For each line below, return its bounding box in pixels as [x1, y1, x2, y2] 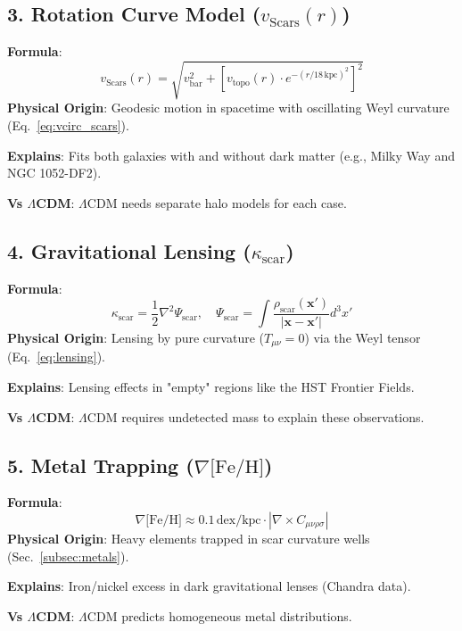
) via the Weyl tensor [304, 328, 421, 346]
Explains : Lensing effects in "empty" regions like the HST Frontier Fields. [7, 377, 415, 395]
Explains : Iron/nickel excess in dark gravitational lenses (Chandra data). [7, 577, 411, 595]
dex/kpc [216, 513, 261, 527]
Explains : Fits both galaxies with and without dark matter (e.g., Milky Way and [7, 145, 455, 164]
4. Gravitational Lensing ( [7, 237, 252, 264]
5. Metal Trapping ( [7, 451, 194, 478]
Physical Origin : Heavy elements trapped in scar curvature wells [7, 528, 370, 547]
